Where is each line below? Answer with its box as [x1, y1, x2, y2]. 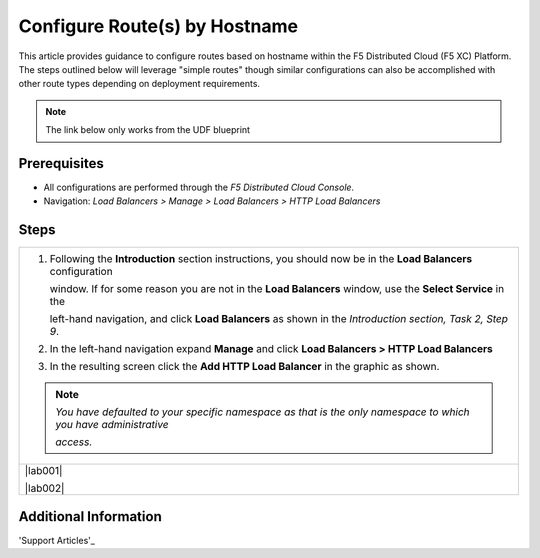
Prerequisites [18, 155, 104, 172]
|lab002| [24, 481, 65, 495]
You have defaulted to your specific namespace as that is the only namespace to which [55, 405, 470, 419]
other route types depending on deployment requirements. [18, 78, 260, 90]
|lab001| [24, 464, 63, 478]
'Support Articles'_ [18, 534, 95, 546]
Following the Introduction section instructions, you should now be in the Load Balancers [49, 252, 473, 266]
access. [55, 435, 93, 449]
